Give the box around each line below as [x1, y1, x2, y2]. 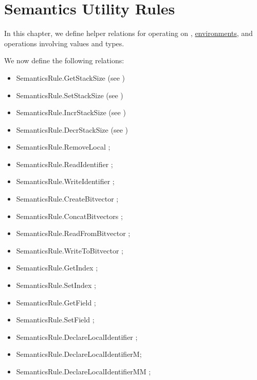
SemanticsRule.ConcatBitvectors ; [16, 210, 123, 221]
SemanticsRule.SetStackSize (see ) [16, 89, 123, 100]
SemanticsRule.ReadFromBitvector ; [16, 228, 131, 239]
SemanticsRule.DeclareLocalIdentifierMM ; [16, 366, 151, 376]
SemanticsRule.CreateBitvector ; [16, 193, 119, 204]
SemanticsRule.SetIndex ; [16, 280, 96, 291]
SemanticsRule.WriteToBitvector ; [16, 245, 124, 256]
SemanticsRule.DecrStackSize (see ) [16, 124, 128, 135]
